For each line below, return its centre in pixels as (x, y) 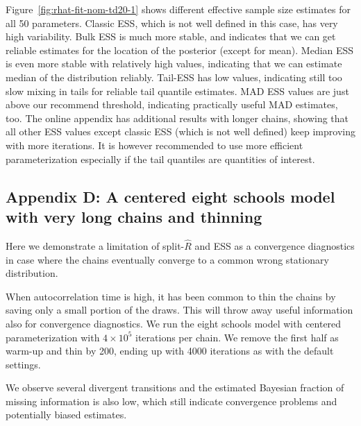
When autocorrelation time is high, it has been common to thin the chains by (171, 296)
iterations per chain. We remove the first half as (237, 337)
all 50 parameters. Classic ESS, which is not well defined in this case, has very (172, 23)
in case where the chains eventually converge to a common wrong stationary (167, 259)
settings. (23, 364)
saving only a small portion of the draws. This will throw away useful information (179, 310)
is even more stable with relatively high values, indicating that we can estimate (174, 63)
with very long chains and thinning (134, 216)
